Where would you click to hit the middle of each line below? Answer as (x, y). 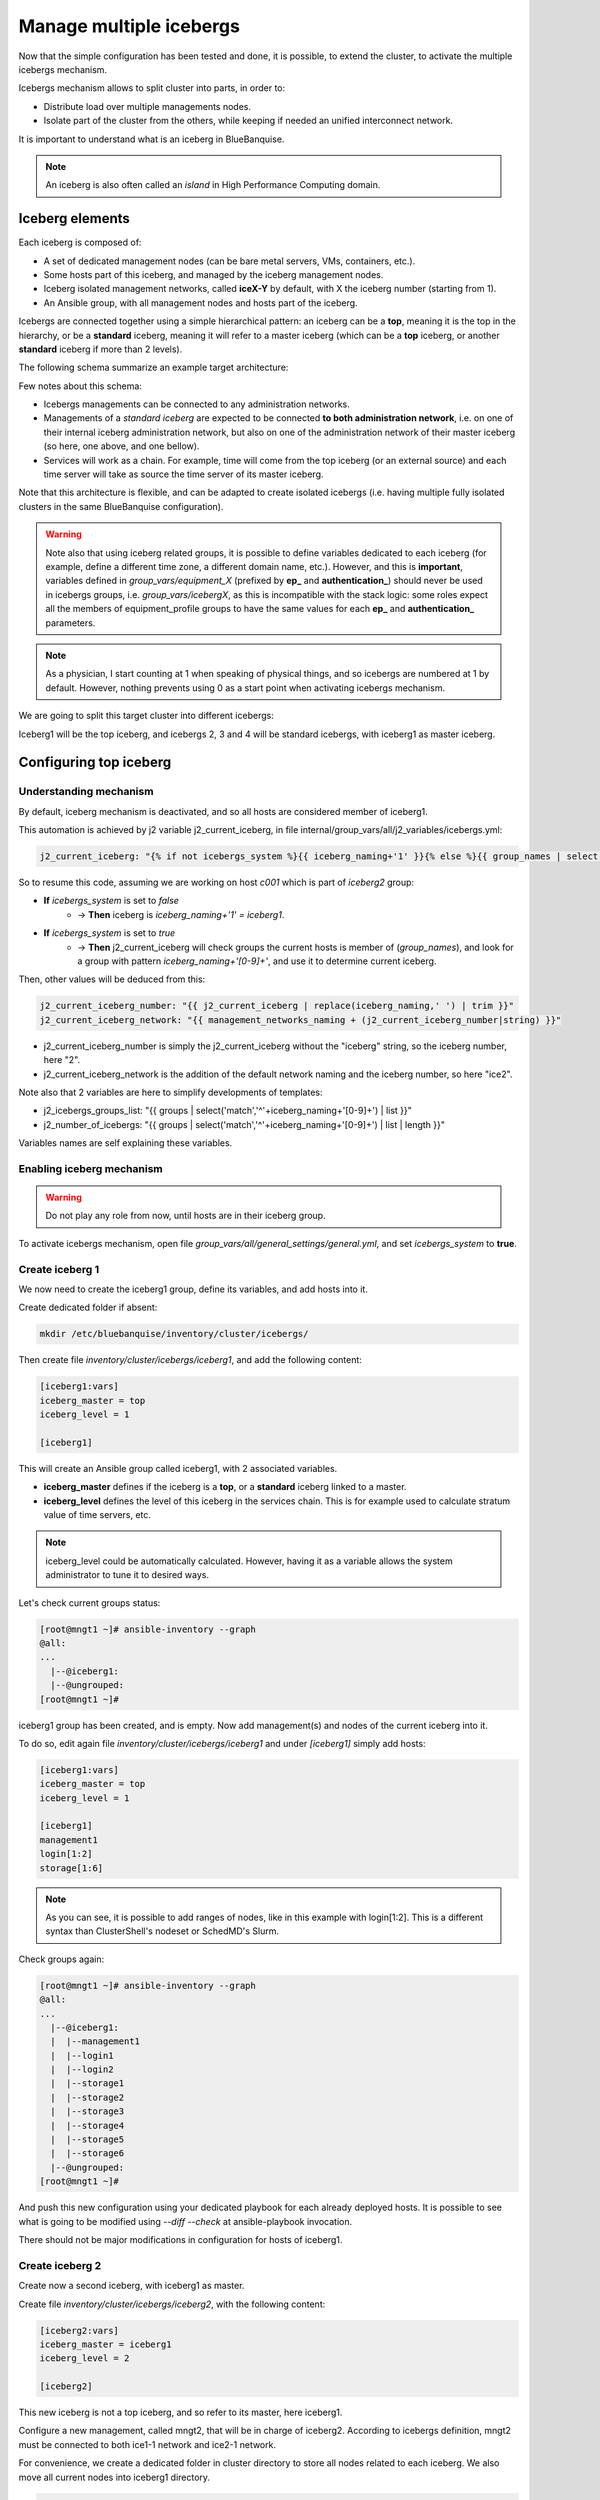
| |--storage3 (87, 2111)
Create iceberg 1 (59, 1269)
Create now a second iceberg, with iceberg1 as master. (131, 2286)
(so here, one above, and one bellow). (121, 446)
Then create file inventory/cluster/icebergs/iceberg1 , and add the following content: (190, 1360)
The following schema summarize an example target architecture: (153, 367)
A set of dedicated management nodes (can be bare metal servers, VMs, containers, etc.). (229, 261)
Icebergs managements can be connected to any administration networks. (196, 404)
